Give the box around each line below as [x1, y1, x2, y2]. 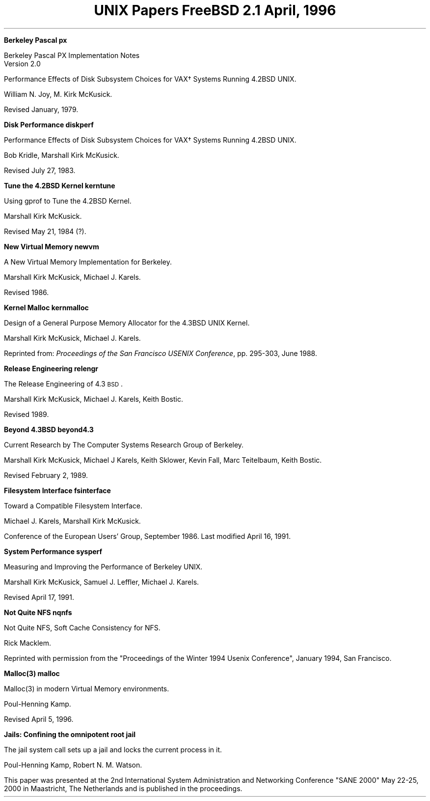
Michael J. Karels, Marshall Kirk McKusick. [4, 516, 141, 525]
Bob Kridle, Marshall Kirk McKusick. [4, 150, 119, 159]
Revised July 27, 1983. [4, 166, 76, 175]
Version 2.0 [4, 59, 41, 68]
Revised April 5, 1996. [4, 714, 74, 723]
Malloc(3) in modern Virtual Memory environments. [4, 684, 169, 693]
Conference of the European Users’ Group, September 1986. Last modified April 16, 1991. [4, 532, 291, 540]
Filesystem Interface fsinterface [4, 486, 111, 495]
